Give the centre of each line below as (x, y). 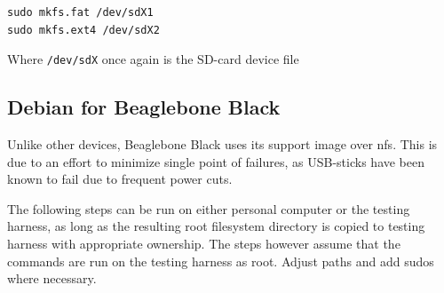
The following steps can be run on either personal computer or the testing (209, 208)
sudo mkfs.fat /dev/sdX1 (80, 12)
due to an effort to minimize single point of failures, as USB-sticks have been (216, 161)
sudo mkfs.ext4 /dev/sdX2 (83, 30)
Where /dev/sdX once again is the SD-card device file (153, 59)
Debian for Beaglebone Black (144, 107)
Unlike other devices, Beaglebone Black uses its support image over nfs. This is (222, 144)
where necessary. (52, 278)
